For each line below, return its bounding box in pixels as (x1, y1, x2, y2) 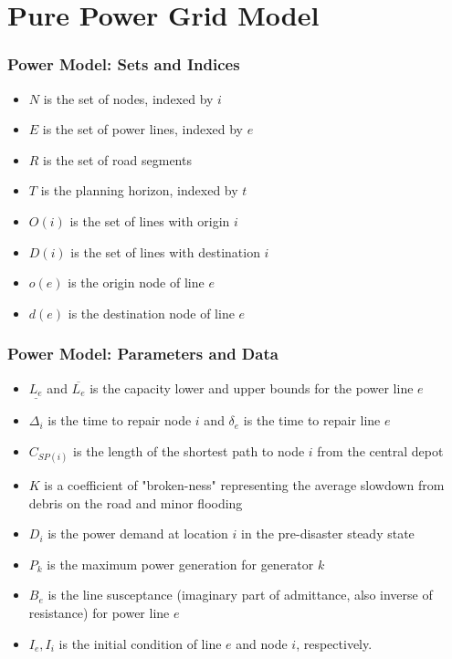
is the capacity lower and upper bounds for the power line (89, 378, 414, 397)
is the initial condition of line (58, 633, 222, 653)
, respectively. (296, 633, 373, 653)
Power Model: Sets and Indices (7, 53, 240, 76)
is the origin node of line (68, 273, 205, 292)
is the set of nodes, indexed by (43, 89, 214, 108)
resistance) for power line (28, 602, 170, 622)
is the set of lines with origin (69, 211, 230, 230)
